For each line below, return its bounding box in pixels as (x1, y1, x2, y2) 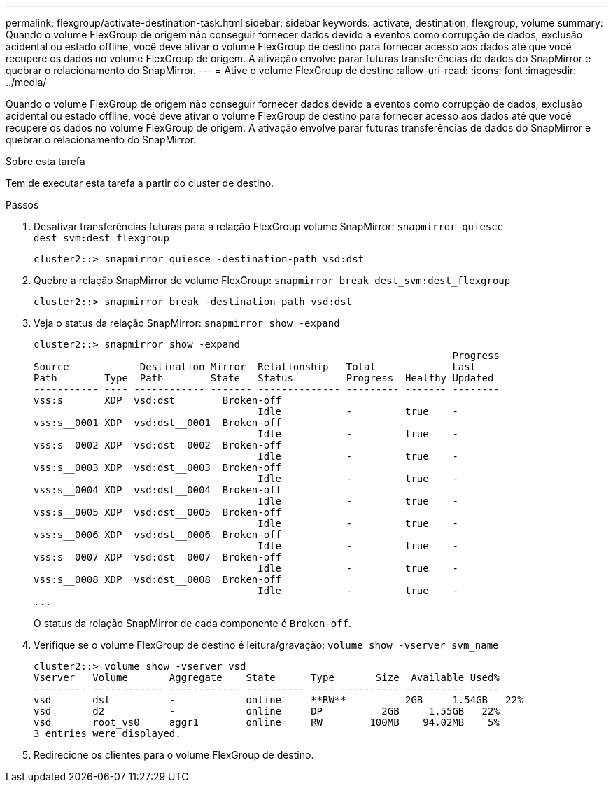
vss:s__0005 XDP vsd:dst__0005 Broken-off (34, 507, 282, 518)
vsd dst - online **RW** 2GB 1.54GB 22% (34, 694, 523, 705)
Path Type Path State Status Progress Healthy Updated (34, 372, 494, 384)
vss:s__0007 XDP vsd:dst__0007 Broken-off (34, 551, 282, 563)
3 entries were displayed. (34, 728, 181, 739)
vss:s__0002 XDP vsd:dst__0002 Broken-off (34, 439, 282, 451)
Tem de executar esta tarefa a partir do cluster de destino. (6, 177, 274, 189)
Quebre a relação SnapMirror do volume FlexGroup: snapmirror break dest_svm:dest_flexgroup (34, 274, 511, 286)
